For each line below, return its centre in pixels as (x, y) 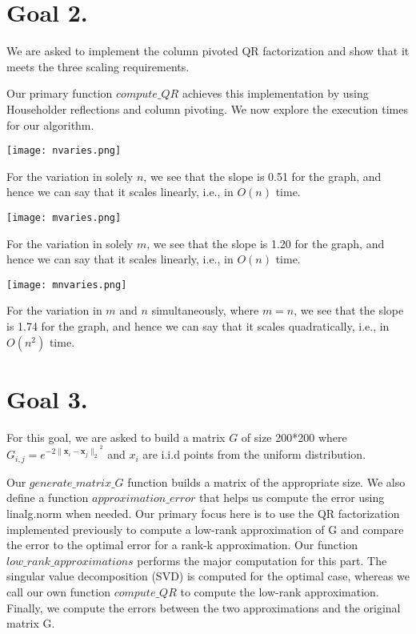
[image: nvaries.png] (64, 151)
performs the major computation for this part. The (262, 560)
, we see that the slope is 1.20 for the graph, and (266, 243)
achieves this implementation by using (275, 93)
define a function (48, 498)
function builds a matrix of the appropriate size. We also (266, 482)
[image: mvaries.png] (64, 217)
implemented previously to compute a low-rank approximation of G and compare (205, 529)
